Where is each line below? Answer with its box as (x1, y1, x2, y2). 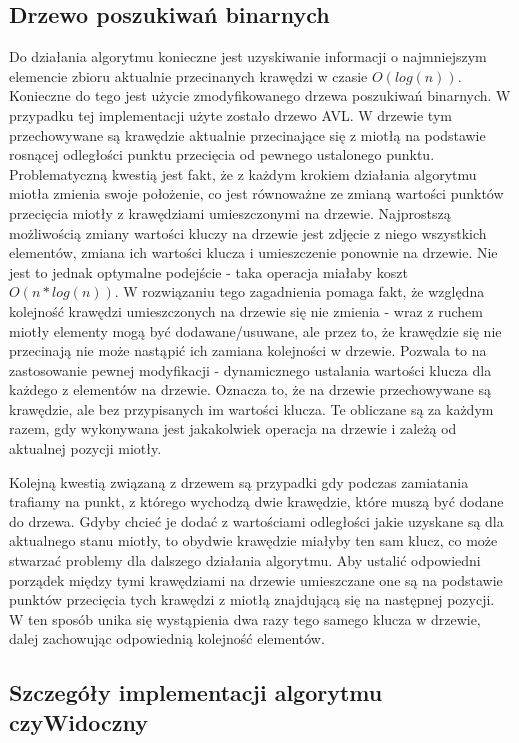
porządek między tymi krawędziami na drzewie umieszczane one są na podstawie (9, 569, 503, 590)
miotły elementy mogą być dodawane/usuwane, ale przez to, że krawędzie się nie (9, 320, 502, 341)
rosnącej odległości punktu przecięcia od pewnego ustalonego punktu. (9, 144, 435, 165)
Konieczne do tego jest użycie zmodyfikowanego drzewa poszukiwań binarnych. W (9, 85, 511, 106)
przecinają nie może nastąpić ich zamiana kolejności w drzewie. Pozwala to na (9, 340, 487, 361)
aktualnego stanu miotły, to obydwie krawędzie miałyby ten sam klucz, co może (9, 530, 498, 551)
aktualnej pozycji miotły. (9, 438, 162, 459)
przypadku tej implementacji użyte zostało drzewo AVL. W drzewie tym (9, 104, 452, 125)
